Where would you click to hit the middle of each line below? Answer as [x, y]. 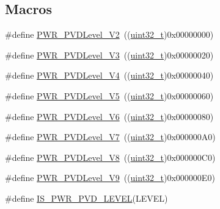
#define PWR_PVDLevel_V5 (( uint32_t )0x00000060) [109, 95]
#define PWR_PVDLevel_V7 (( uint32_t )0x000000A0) [110, 137]
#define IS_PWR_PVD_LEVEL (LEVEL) [86, 198]
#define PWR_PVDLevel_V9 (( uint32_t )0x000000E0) [110, 178]
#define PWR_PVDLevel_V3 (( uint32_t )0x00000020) [109, 55]
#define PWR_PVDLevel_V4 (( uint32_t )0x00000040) [109, 75]
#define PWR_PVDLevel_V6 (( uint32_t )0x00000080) [109, 116]
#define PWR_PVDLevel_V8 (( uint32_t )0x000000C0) [110, 157]
